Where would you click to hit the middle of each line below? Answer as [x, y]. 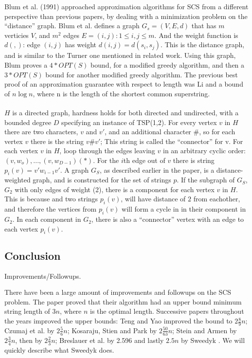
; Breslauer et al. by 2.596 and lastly [109, 340]
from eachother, [217, 199]
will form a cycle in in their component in [184, 209]
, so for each [217, 132]
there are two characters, [41, 132]
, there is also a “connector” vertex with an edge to [168, 219]
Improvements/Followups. [43, 276]
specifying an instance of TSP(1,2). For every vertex [139, 122]
